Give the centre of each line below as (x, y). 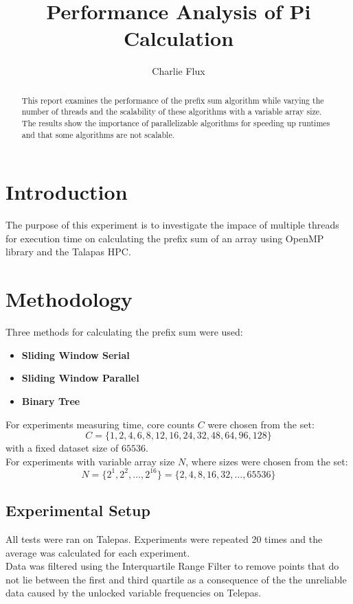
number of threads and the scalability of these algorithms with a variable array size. (172, 112)
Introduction (67, 192)
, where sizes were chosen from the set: (267, 461)
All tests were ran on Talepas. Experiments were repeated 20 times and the (164, 539)
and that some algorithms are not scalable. (98, 134)
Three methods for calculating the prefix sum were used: (124, 332)
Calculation (179, 38)
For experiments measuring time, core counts (100, 424)
